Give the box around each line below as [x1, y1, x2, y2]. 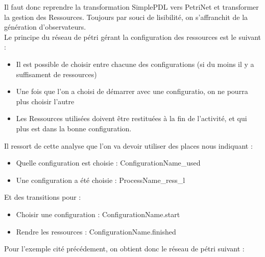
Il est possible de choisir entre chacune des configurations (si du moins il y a [16, 58, 254, 69]
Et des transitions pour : [4, 192, 81, 202]
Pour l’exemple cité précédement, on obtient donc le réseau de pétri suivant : [4, 243, 245, 254]
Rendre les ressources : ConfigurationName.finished [16, 226, 176, 237]
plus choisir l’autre [16, 96, 75, 106]
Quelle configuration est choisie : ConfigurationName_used [16, 157, 201, 168]
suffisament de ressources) [16, 68, 97, 79]
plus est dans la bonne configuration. [16, 123, 132, 133]
